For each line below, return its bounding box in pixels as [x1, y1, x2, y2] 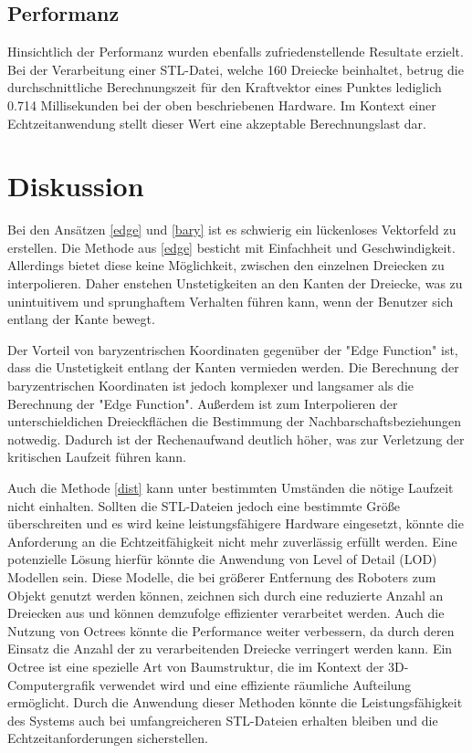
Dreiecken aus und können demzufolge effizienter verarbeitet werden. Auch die [7, 603, 445, 622]
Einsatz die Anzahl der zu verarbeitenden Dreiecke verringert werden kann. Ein [7, 639, 453, 658]
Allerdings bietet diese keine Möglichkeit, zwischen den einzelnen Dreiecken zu [7, 256, 445, 275]
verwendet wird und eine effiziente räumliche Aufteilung [99, 675, 412, 694]
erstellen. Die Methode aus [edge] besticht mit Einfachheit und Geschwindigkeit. [7, 237, 456, 256]
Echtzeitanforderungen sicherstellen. [7, 728, 208, 748]
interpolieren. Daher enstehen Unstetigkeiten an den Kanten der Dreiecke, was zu [7, 274, 463, 293]
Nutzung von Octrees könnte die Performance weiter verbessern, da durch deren [7, 621, 455, 640]
